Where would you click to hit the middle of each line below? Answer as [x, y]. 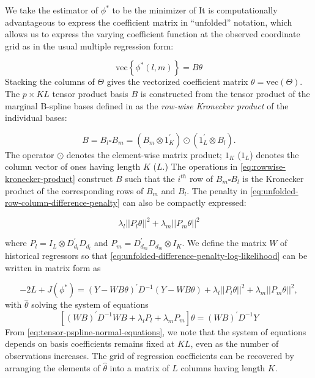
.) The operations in [200, 166]
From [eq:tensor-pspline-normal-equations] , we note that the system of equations [156, 331]
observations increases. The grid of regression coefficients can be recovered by [150, 356]
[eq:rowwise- [263, 166]
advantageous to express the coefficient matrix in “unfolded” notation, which [149, 22]
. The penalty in [217, 190]
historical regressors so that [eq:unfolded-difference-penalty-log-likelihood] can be [156, 256]
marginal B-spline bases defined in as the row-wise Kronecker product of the [147, 105]
